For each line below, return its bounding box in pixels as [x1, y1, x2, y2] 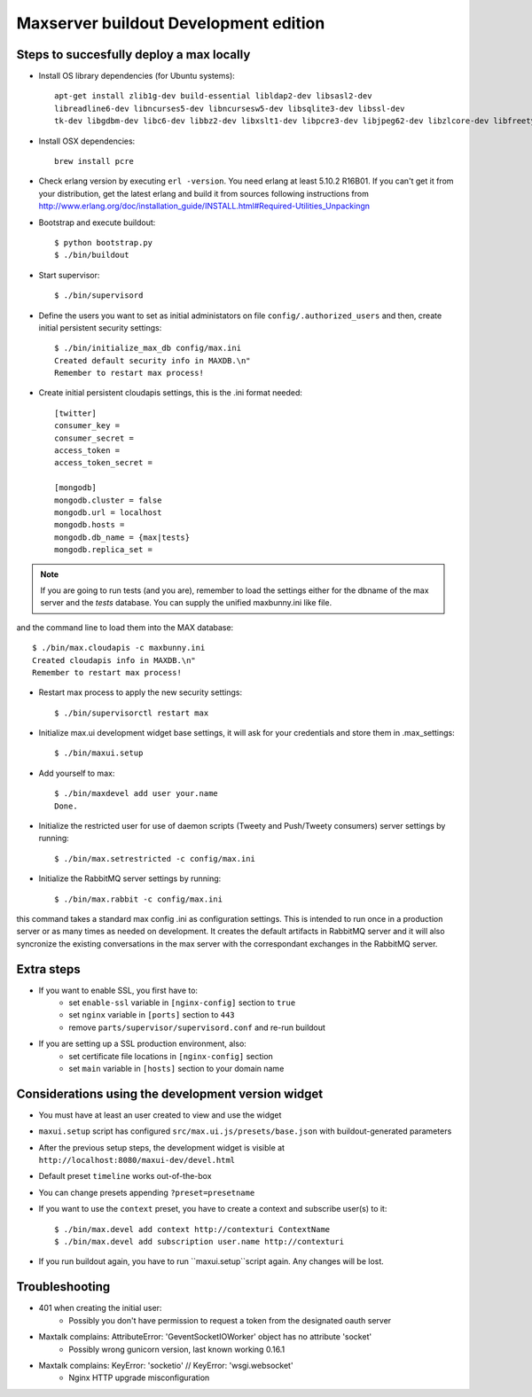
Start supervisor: [38, 269, 100, 280]
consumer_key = [54, 421, 121, 431]
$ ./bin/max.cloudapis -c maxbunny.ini [32, 643, 206, 653]
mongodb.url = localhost [54, 508, 162, 518]
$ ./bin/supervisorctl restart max [54, 707, 209, 718]
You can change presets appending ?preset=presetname [38, 1187, 255, 1198]
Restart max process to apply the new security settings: [38, 687, 243, 698]
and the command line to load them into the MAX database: [16, 621, 234, 633]
